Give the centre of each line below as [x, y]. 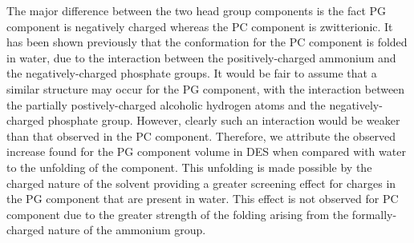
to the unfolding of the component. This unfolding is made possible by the [189, 167]
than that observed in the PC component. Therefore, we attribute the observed [201, 135]
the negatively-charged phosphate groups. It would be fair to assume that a [192, 73]
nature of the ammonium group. [127, 230]
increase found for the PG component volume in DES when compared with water [206, 151]
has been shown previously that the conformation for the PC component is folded [207, 42]
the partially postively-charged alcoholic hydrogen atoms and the [166, 104]
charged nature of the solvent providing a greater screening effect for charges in [201, 183]
